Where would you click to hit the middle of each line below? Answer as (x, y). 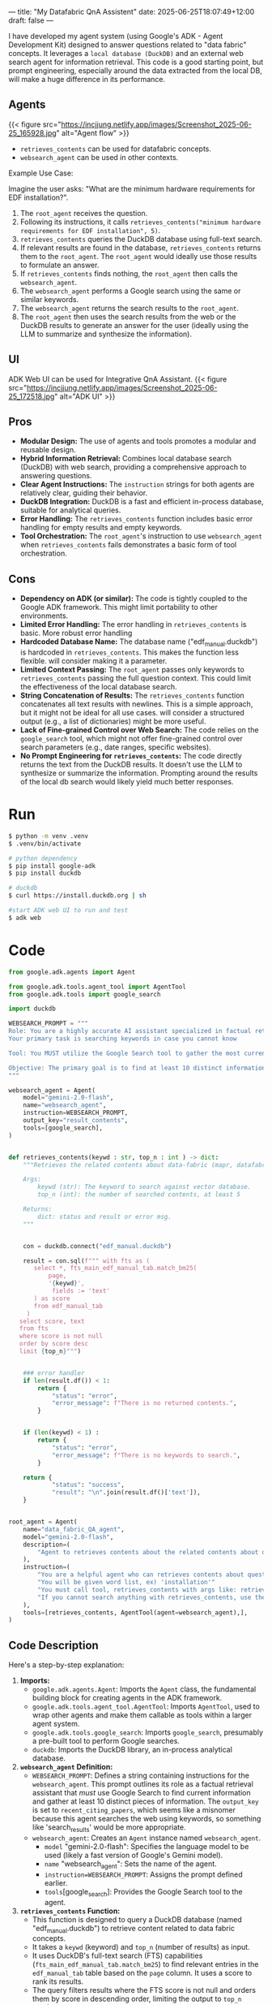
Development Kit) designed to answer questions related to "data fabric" (127, 45)
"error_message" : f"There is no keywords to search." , (146, 1455)
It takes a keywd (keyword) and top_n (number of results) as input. (141, 1947)
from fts (34, 1329)
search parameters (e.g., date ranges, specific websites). (116, 747)
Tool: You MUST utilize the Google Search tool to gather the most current (139, 1053)
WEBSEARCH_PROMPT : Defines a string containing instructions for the (140, 1776)
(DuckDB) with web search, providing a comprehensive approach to (133, 467)
